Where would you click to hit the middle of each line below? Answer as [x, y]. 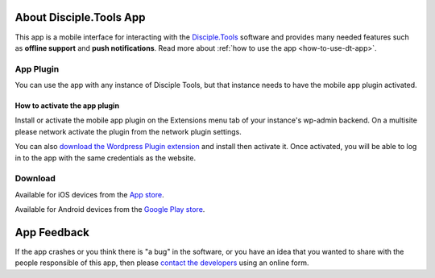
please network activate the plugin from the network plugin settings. [128, 131]
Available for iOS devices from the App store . [89, 194]
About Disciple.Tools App [80, 17]
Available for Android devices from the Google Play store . [110, 210]
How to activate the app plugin [67, 106]
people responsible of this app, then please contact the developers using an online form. [162, 263]
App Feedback [52, 232]
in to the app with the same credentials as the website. [106, 158]
